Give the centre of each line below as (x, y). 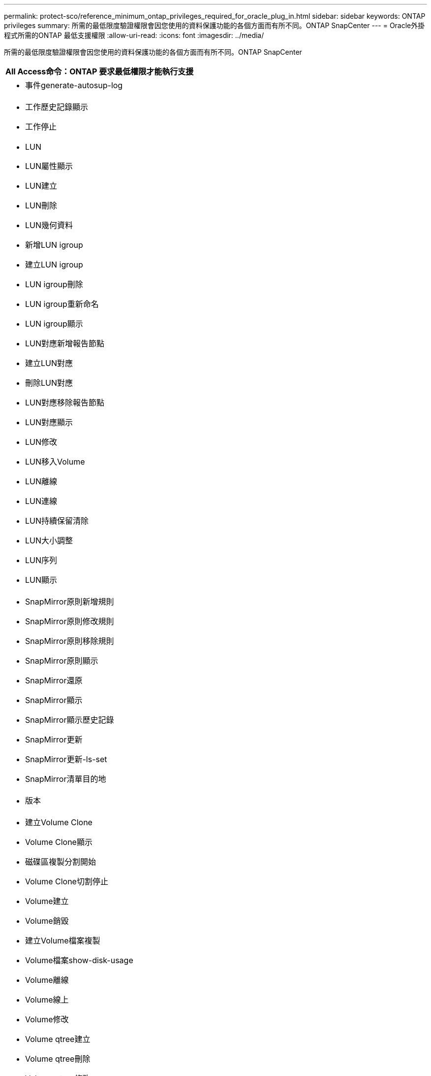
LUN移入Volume (55, 462)
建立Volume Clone (59, 822)
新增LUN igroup (54, 245)
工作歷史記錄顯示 (57, 107)
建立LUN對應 (49, 363)
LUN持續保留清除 (57, 521)
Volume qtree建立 (58, 1039)
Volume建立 (47, 901)
